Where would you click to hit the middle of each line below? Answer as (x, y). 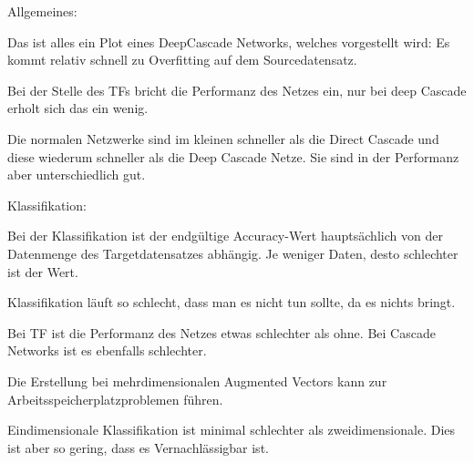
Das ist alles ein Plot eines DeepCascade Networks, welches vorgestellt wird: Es (229, 41)
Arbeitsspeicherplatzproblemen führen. (115, 399)
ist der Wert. (43, 271)
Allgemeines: (42, 11)
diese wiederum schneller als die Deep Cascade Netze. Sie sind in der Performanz (233, 156)
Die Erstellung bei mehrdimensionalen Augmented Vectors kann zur (197, 381)
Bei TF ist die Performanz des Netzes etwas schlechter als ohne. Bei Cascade (222, 332)
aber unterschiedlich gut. (77, 175)
